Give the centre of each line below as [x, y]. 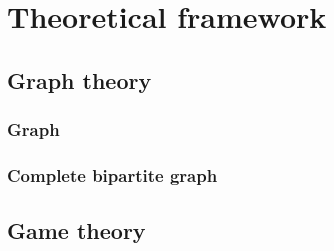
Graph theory [79, 79]
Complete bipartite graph [112, 174]
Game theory [76, 230]
